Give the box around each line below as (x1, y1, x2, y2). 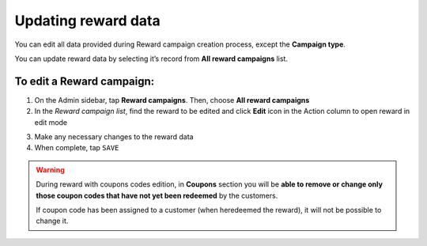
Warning (36, 165, 65, 174)
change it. (36, 216, 69, 225)
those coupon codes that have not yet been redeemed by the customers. (36, 191, 278, 200)
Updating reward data (14, 12, 161, 29)
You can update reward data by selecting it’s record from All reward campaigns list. (14, 54, 289, 63)
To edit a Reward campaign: (14, 74, 155, 88)
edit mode (34, 117, 68, 127)
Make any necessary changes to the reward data (34, 132, 194, 142)
